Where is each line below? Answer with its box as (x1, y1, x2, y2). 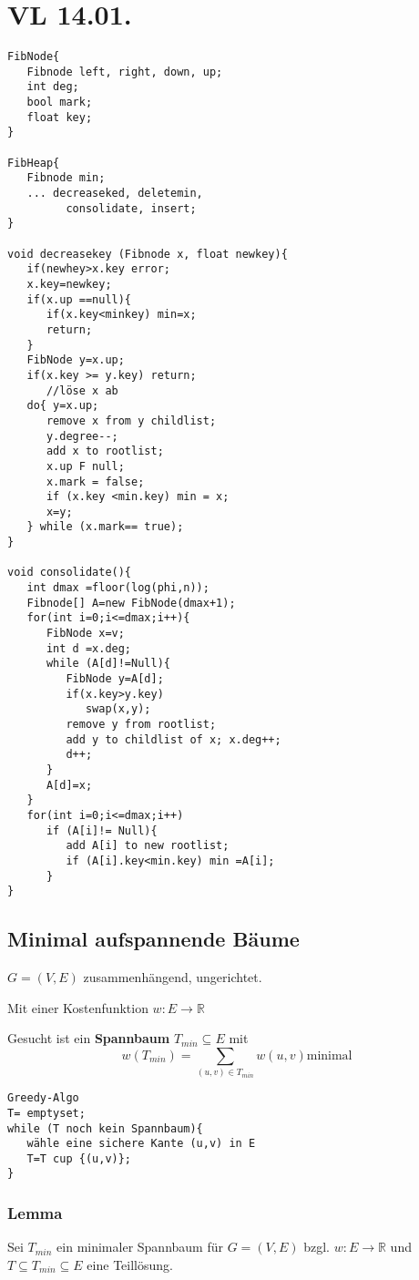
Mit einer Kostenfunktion (7, 998, 148, 1017)
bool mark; (26, 96, 93, 109)
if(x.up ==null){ (26, 292, 132, 306)
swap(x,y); (85, 702, 151, 716)
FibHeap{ (7, 156, 60, 169)
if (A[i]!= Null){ (46, 824, 158, 837)
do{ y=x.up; (26, 399, 99, 413)
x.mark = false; (46, 475, 145, 488)
